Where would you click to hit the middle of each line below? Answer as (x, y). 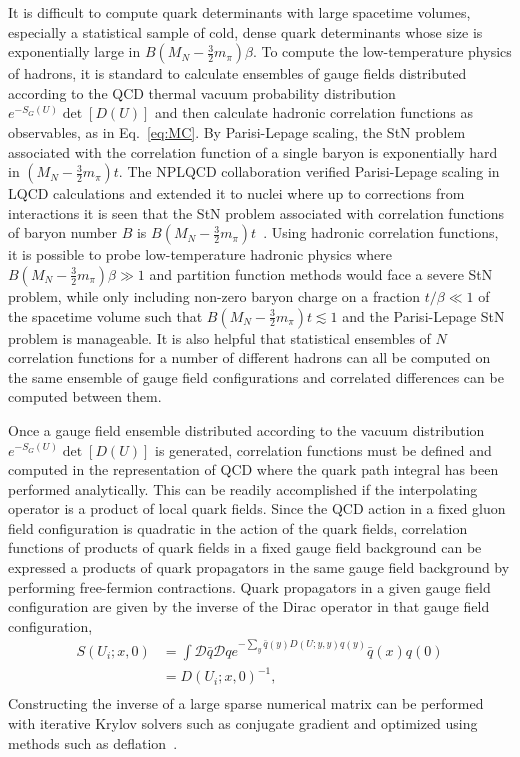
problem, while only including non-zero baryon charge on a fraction (214, 295)
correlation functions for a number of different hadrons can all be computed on (249, 357)
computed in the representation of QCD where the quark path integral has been (253, 469)
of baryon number (62, 232)
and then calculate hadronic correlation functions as (314, 112)
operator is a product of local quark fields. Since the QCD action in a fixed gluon (257, 508)
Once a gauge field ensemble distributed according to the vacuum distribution (246, 429)
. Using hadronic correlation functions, (381, 232)
